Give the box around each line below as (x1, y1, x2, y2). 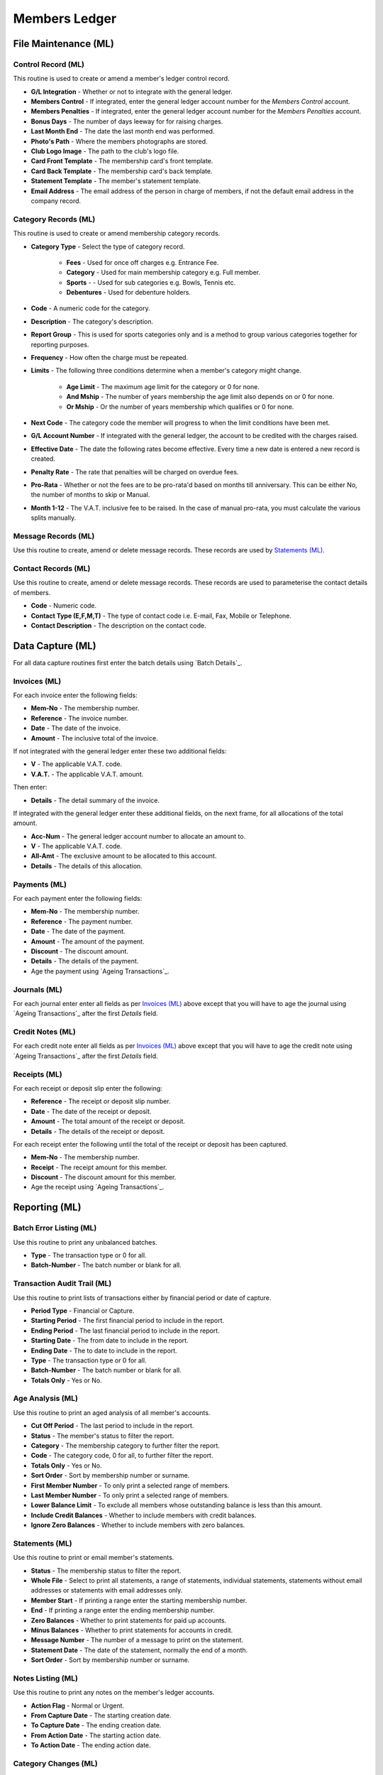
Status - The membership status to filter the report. (30, 1566, 182, 1575)
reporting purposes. (30, 340, 89, 349)
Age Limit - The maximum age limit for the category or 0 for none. (66, 382, 260, 390)
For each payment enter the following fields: (13, 895, 143, 903)
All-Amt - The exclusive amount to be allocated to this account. (30, 852, 217, 861)
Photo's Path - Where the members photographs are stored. (30, 137, 209, 146)
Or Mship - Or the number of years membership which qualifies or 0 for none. (66, 402, 294, 411)
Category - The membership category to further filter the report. (30, 1441, 220, 1450)
